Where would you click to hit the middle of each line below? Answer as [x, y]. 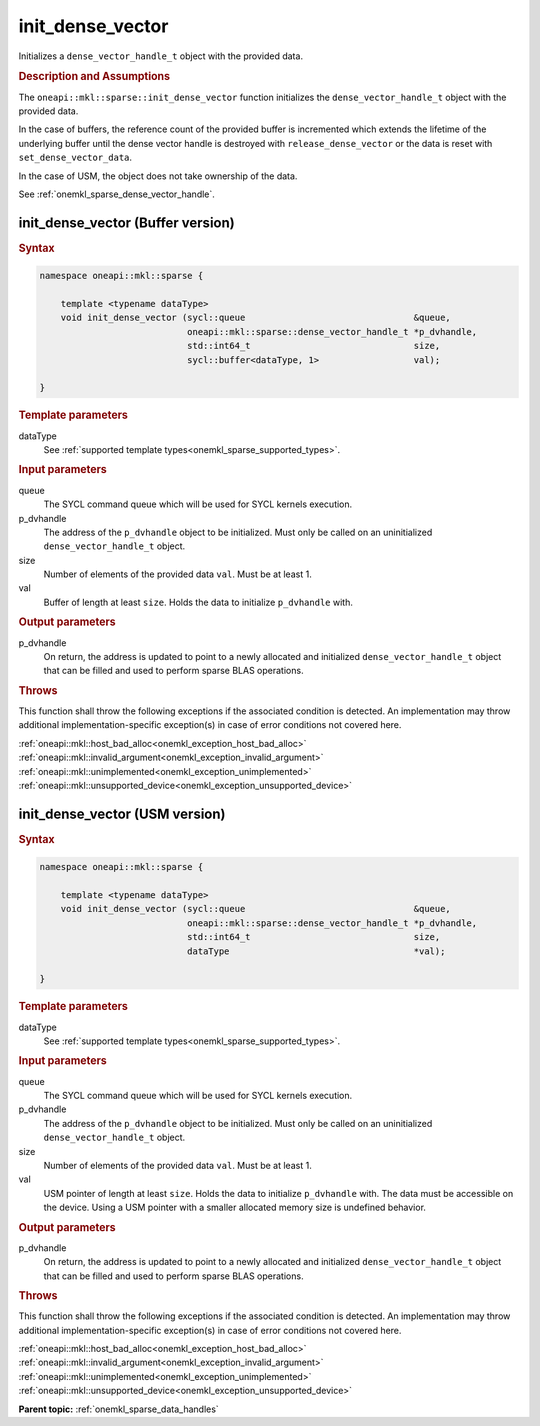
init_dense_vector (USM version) [122, 813]
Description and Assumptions [94, 77]
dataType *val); [316, 951]
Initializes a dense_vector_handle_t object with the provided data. [161, 56]
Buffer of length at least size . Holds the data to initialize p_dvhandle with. [198, 602]
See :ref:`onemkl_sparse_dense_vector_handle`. [116, 194]
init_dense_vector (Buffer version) [126, 222]
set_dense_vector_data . [75, 157]
